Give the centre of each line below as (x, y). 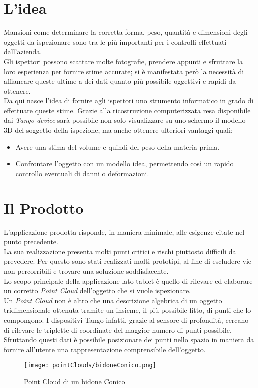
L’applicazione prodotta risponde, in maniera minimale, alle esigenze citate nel (124, 231)
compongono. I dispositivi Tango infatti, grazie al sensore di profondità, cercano (126, 319)
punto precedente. (31, 241)
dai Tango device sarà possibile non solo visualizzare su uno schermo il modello (125, 120)
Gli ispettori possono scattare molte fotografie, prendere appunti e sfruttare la (123, 61)
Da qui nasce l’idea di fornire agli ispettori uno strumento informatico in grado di (129, 101)
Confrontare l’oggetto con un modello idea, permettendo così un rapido (125, 164)
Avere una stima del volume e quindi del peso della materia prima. (118, 147)
